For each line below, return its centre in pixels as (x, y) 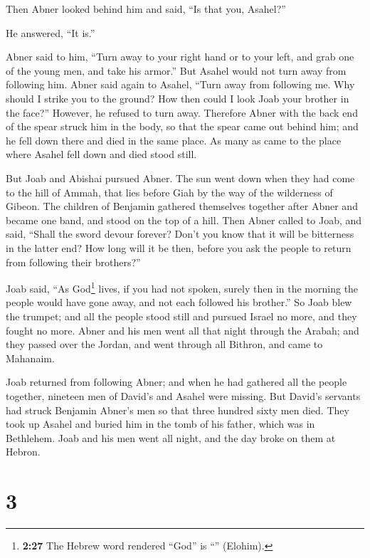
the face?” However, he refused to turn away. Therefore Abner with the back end (182, 112)
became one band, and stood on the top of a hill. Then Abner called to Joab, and (184, 220)
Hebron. (23, 452)
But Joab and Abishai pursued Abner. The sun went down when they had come (180, 178)
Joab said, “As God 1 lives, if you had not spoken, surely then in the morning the (182, 287)
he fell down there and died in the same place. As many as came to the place (174, 140)
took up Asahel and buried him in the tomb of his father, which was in (160, 424)
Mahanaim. (30, 358)
